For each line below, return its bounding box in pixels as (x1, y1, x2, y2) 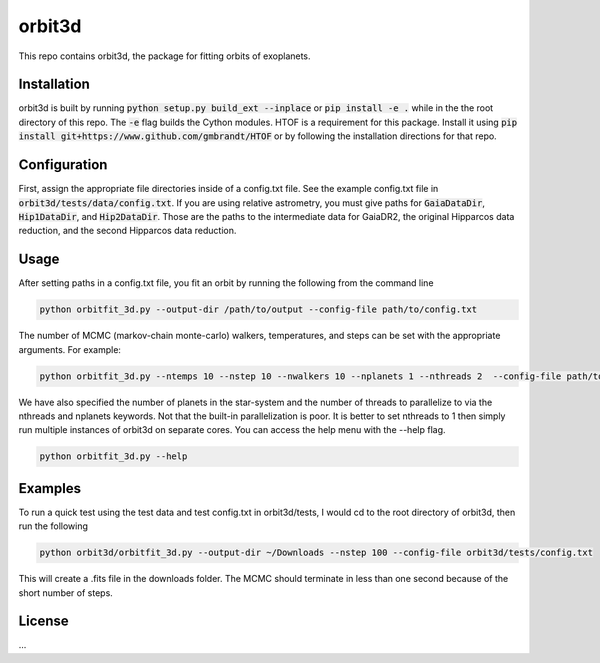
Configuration (18, 156, 108, 174)
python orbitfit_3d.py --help (39, 451, 188, 462)
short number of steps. (18, 586, 114, 599)
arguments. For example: (18, 343, 122, 355)
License (18, 613, 69, 630)
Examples (18, 480, 82, 497)
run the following (18, 520, 89, 532)
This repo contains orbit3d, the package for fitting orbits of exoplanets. (18, 50, 311, 62)
